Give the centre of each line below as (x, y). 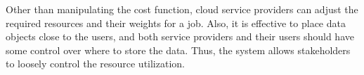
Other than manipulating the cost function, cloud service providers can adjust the (182, 9)
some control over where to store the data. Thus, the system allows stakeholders (178, 50)
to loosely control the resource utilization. (95, 64)
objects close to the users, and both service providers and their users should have (180, 36)
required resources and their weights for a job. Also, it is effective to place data (176, 23)
